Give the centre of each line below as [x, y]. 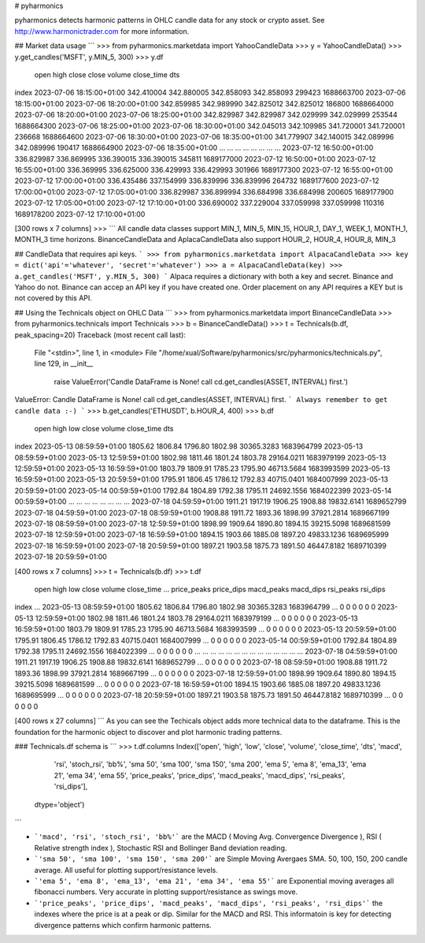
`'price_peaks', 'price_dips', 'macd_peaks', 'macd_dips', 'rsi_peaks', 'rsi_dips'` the [209, 903]
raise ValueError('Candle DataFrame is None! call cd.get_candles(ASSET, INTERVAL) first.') [201, 382]
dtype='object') [59, 804]
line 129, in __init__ [64, 363]
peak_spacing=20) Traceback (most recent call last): [100, 334]
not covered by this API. [53, 298]
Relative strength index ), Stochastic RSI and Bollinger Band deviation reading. [161, 848]
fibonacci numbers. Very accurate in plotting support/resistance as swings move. [166, 892]
